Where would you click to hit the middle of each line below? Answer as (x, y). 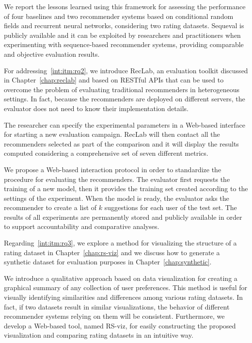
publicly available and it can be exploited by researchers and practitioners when (122, 35)
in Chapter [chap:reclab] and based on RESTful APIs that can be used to (114, 80)
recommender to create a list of (50, 207)
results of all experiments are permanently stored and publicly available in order (123, 217)
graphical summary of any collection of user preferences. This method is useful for (126, 287)
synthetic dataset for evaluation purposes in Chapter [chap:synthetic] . (108, 262)
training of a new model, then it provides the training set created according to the (126, 188)
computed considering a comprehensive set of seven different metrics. (106, 153)
